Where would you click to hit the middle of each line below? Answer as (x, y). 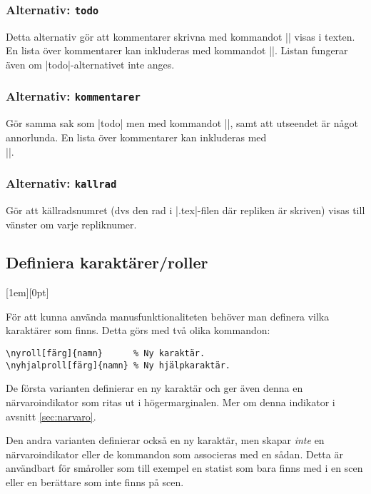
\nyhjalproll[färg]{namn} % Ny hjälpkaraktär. (118, 365)
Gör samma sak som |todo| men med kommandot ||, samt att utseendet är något (182, 123)
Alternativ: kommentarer (73, 96)
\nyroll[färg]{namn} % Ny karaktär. (106, 354)
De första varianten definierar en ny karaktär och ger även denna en (154, 388)
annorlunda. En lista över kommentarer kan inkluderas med (136, 137)
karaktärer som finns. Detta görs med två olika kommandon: (138, 330)
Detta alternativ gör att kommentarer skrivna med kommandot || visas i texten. (181, 36)
